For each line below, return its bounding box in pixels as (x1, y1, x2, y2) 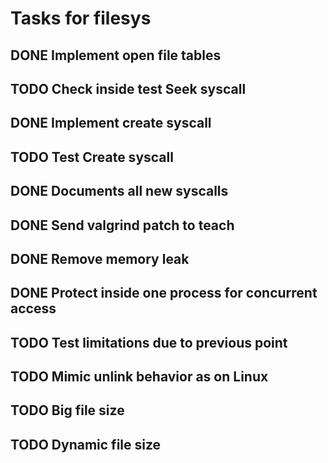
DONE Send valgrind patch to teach (10, 217, 235, 234)
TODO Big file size (10, 402, 125, 419)
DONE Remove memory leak (10, 250, 190, 267)
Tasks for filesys (10, 7, 152, 30)
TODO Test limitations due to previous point (10, 334, 288, 351)
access (10, 300, 57, 317)
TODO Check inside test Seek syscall (10, 80, 247, 97)
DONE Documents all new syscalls (10, 183, 229, 200)
